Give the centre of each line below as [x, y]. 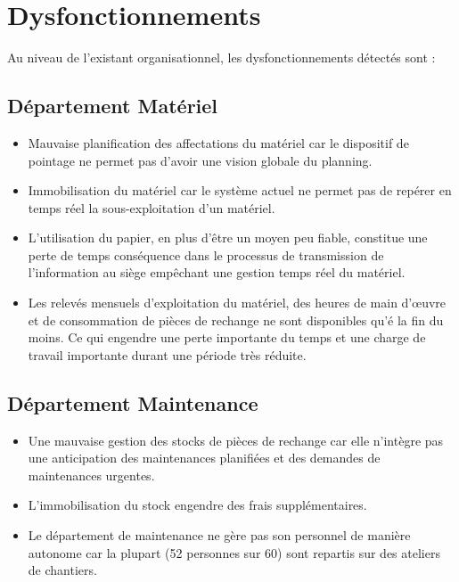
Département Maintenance [133, 402]
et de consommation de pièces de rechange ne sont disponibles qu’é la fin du [236, 320]
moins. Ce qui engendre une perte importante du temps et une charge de [227, 337]
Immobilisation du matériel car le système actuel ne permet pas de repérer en [240, 190]
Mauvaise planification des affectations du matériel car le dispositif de [218, 142]
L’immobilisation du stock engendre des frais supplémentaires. [197, 505]
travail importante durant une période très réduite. [167, 354]
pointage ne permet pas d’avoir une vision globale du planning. [200, 160]
